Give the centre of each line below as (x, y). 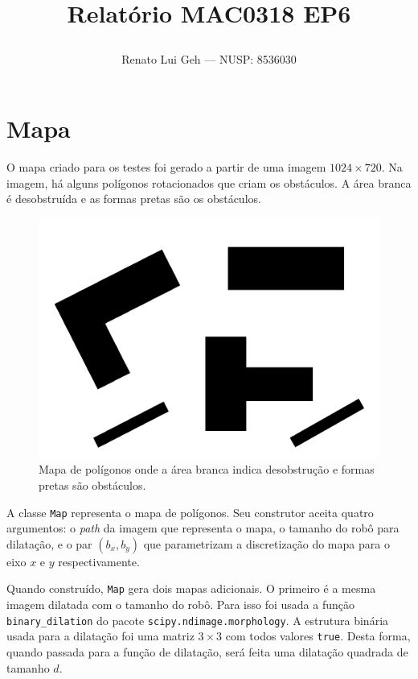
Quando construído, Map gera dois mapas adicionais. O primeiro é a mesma (191, 588)
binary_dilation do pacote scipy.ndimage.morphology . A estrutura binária (198, 620)
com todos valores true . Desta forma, (318, 636)
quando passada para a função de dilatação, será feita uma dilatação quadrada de (207, 652)
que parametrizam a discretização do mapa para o (266, 543)
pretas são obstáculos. (92, 485)
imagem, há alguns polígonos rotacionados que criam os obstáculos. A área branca (209, 182)
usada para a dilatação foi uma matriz (100, 636)
